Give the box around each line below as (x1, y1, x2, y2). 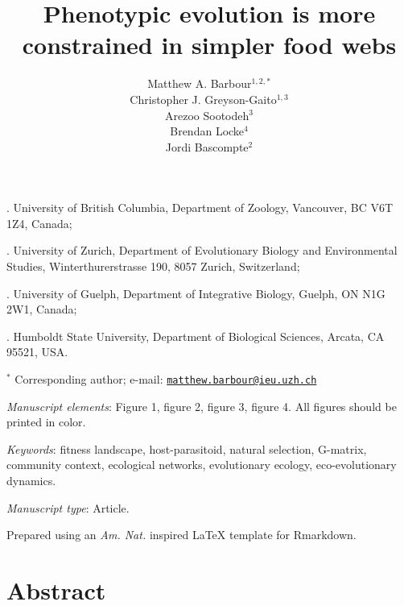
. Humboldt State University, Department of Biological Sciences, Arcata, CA (6, 327, 385, 344)
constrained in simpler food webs (22, 28, 397, 61)
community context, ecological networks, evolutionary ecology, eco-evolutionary (6, 456, 397, 473)
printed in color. (6, 413, 86, 430)
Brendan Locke (170, 122, 245, 139)
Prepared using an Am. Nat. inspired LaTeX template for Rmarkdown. (6, 526, 357, 543)
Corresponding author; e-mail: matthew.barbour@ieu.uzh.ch (14, 371, 317, 388)
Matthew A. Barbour (147, 75, 252, 92)
